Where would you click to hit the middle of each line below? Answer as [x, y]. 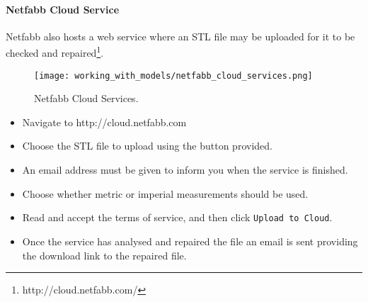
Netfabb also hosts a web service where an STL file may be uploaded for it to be [180, 36]
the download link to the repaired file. [104, 255]
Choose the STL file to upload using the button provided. [147, 146]
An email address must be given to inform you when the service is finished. [185, 170]
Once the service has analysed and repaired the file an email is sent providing [190, 241]
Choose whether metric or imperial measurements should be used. [165, 193]
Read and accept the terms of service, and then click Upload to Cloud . [177, 217]
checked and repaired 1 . [55, 52]
